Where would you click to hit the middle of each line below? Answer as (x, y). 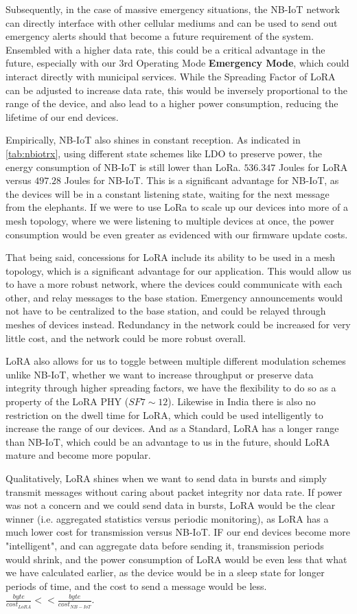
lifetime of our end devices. (62, 116)
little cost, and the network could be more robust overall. (126, 338)
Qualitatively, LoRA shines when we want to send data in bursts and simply (166, 478)
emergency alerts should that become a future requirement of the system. (160, 36)
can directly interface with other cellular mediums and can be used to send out (172, 22)
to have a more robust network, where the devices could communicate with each (174, 284)
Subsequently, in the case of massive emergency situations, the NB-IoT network (173, 9)
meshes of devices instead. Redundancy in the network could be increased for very (178, 325)
